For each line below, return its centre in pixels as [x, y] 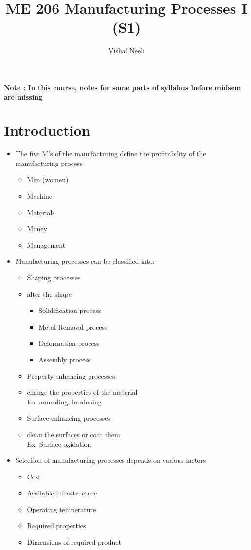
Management [46, 245]
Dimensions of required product [74, 542]
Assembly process [65, 359]
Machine [39, 196]
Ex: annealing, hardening [64, 401]
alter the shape [49, 294]
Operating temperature [62, 509]
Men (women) [48, 179]
